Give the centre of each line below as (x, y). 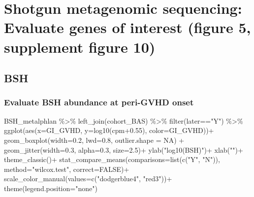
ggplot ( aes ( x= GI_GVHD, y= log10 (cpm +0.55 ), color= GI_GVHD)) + (109, 130)
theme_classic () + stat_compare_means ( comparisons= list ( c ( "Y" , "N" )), (112, 159)
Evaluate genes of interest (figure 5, (127, 27)
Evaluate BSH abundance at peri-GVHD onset (99, 102)
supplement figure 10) (80, 47)
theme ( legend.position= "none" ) (51, 188)
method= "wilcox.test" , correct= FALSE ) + (67, 169)
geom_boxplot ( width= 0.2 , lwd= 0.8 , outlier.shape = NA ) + (94, 140)
